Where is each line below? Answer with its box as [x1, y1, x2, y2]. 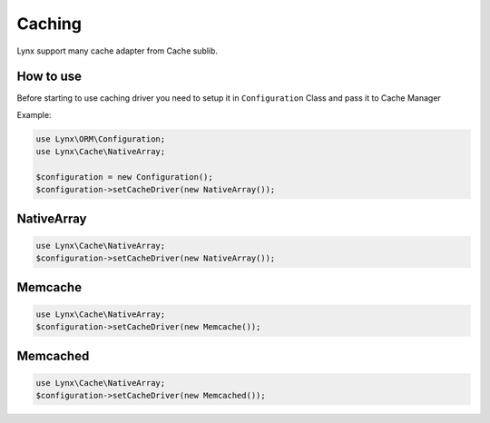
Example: [16, 109, 52, 120]
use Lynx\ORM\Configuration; [35, 133, 166, 144]
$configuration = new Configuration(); [35, 172, 213, 182]
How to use [16, 69, 82, 84]
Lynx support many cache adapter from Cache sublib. [16, 45, 218, 56]
